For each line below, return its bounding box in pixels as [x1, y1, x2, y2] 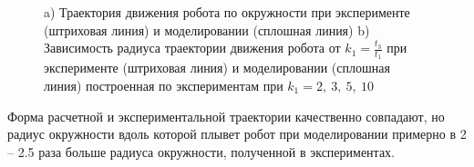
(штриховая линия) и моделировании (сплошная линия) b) [44, 20, 370, 39]
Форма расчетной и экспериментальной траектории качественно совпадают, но [7, 106, 445, 125]
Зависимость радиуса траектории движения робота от [44, 38, 341, 57]
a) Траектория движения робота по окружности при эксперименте [44, 3, 410, 21]
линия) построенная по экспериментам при [44, 76, 283, 95]
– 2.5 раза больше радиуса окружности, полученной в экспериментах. [7, 142, 396, 161]
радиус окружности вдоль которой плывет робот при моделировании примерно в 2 [7, 124, 467, 143]
